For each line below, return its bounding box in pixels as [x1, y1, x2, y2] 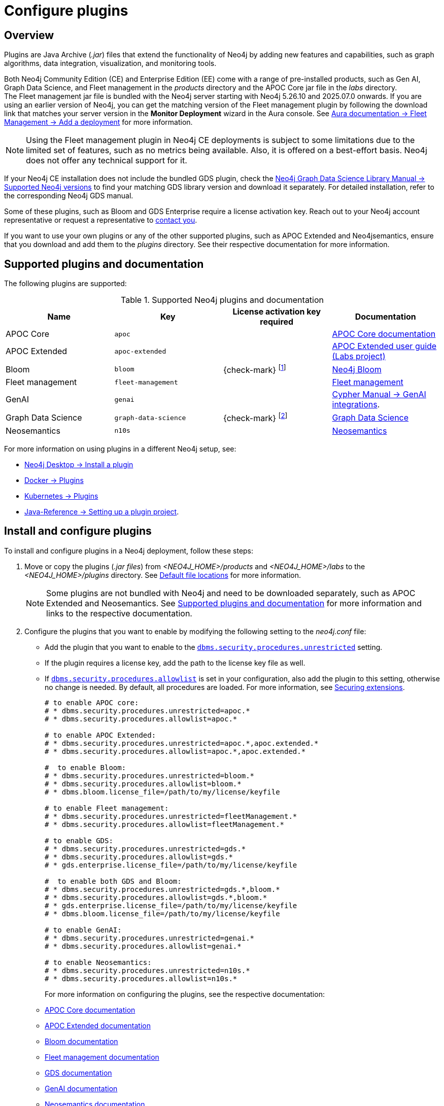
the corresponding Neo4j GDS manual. [4, 191, 133, 200]
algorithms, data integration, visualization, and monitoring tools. [4, 59, 217, 68]
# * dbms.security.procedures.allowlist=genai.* [45, 942, 242, 950]
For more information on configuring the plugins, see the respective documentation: [45, 989, 325, 998]
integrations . [332, 399, 380, 410]
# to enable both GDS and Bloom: [45, 877, 182, 885]
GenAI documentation [45, 1084, 118, 1093]
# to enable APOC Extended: [45, 731, 156, 739]
